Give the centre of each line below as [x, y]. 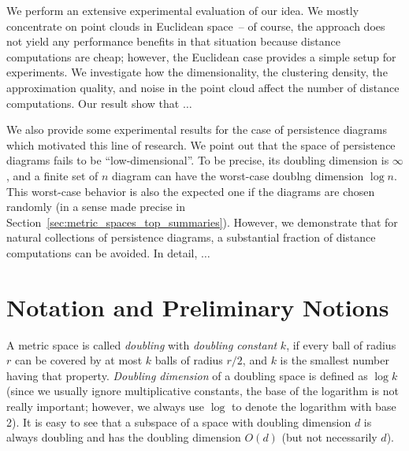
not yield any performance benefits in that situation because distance [173, 41]
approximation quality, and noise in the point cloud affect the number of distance [203, 87]
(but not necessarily [329, 437]
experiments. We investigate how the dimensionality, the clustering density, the [197, 72]
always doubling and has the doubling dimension [124, 437]
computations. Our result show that [93, 103]
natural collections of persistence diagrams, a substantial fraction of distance [191, 237]
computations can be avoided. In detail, [102, 252]
